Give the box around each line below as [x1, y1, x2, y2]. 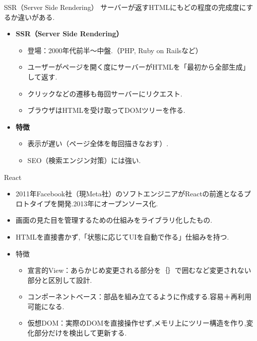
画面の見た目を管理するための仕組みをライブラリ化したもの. [15, 215, 212, 225]
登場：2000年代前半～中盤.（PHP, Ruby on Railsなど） [27, 45, 202, 55]
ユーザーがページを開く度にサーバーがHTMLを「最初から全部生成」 [27, 62, 250, 72]
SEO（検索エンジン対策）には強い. [27, 155, 141, 165]
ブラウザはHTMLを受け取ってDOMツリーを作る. [27, 105, 186, 115]
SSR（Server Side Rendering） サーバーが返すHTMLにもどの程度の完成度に [4, 2, 247, 12]
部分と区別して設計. [27, 274, 92, 285]
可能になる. [27, 301, 64, 311]
